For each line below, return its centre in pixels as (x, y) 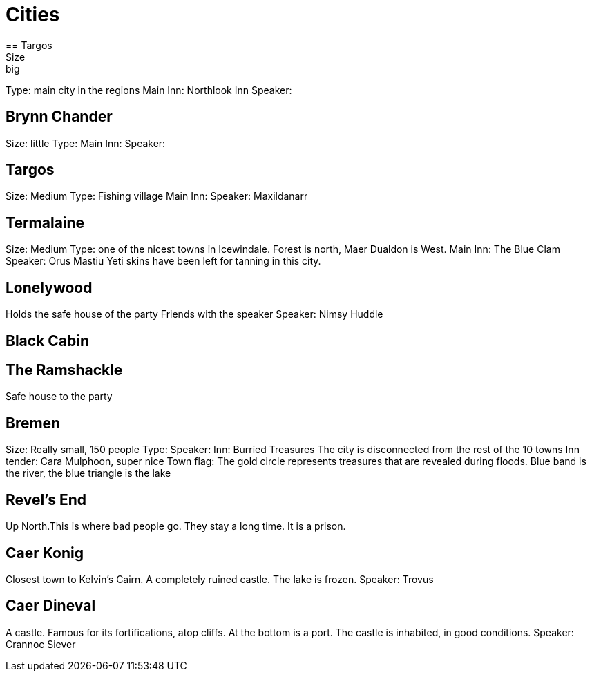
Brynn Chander (59, 117)
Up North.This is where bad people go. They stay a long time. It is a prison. (176, 526)
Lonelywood (49, 287)
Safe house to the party (59, 397)
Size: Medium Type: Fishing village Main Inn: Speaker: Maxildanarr (157, 196)
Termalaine (45, 222)
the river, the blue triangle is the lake (88, 473)
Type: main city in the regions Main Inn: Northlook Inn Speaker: (149, 90)
